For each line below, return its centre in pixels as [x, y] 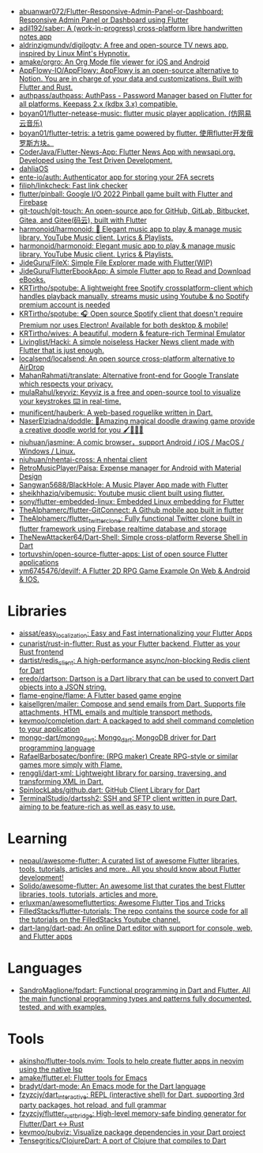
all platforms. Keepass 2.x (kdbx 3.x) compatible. [98, 104]
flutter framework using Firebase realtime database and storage [122, 529]
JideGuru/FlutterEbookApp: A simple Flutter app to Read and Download [135, 271]
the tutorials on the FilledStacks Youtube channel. [100, 920]
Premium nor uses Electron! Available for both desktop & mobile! [123, 325]
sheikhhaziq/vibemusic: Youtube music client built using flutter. [122, 493]
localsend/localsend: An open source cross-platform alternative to [127, 358]
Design [30, 476]
